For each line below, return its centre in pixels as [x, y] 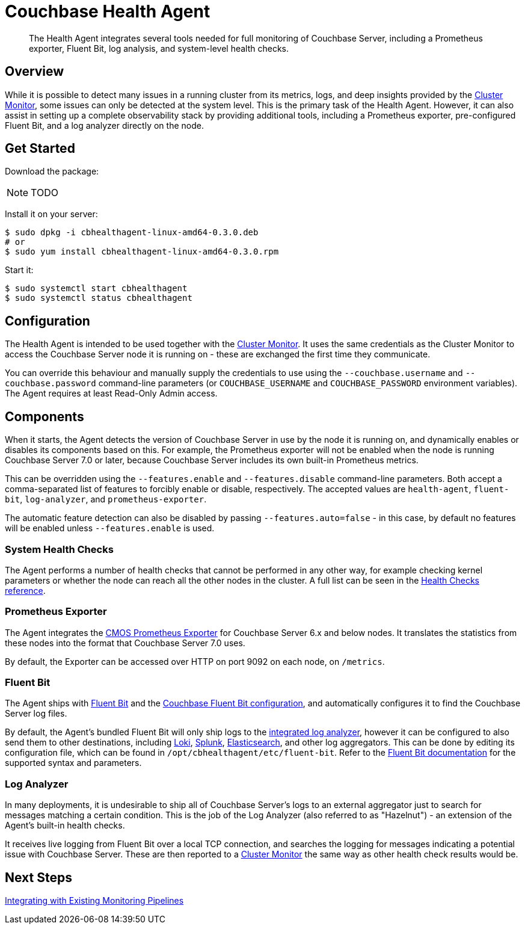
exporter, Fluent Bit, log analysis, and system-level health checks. [159, 48]
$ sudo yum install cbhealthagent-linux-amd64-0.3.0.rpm [142, 252]
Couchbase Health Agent [108, 11]
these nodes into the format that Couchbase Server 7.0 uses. [125, 643]
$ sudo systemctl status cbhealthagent [99, 298]
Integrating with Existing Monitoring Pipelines [94, 900]
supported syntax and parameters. [73, 763]
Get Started [40, 149]
